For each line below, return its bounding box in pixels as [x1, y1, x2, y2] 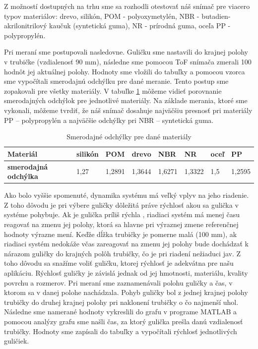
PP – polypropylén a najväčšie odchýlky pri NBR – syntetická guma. [4, 115, 214, 125]
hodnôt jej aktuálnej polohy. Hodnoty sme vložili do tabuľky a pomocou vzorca [4, 66, 245, 76]
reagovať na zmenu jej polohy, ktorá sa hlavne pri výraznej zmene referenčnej [4, 219, 239, 230]
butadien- [201, 10, 231, 21]
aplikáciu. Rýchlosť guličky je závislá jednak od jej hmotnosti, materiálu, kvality [4, 268, 248, 278]
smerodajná [7, 161, 48, 172]
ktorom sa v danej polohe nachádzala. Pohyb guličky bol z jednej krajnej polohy [4, 287, 248, 297]
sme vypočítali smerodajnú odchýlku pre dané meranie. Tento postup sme [4, 76, 229, 86]
